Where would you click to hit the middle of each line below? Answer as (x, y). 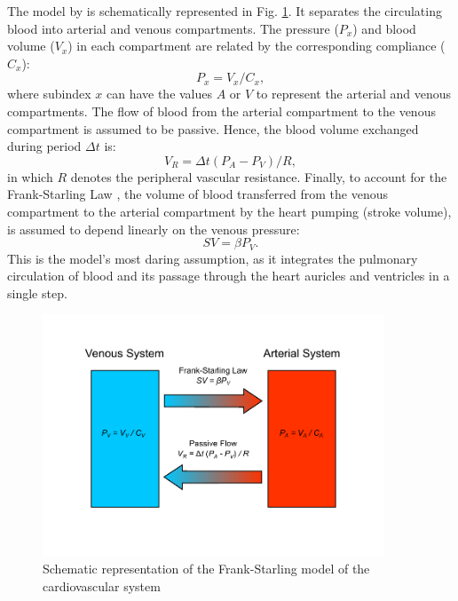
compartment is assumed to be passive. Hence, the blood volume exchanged (213, 128)
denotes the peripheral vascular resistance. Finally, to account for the (259, 176)
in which (30, 176)
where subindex (49, 94)
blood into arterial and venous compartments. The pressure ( (173, 28)
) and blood (384, 28)
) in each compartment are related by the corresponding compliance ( (257, 46)
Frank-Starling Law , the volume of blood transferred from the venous (197, 194)
